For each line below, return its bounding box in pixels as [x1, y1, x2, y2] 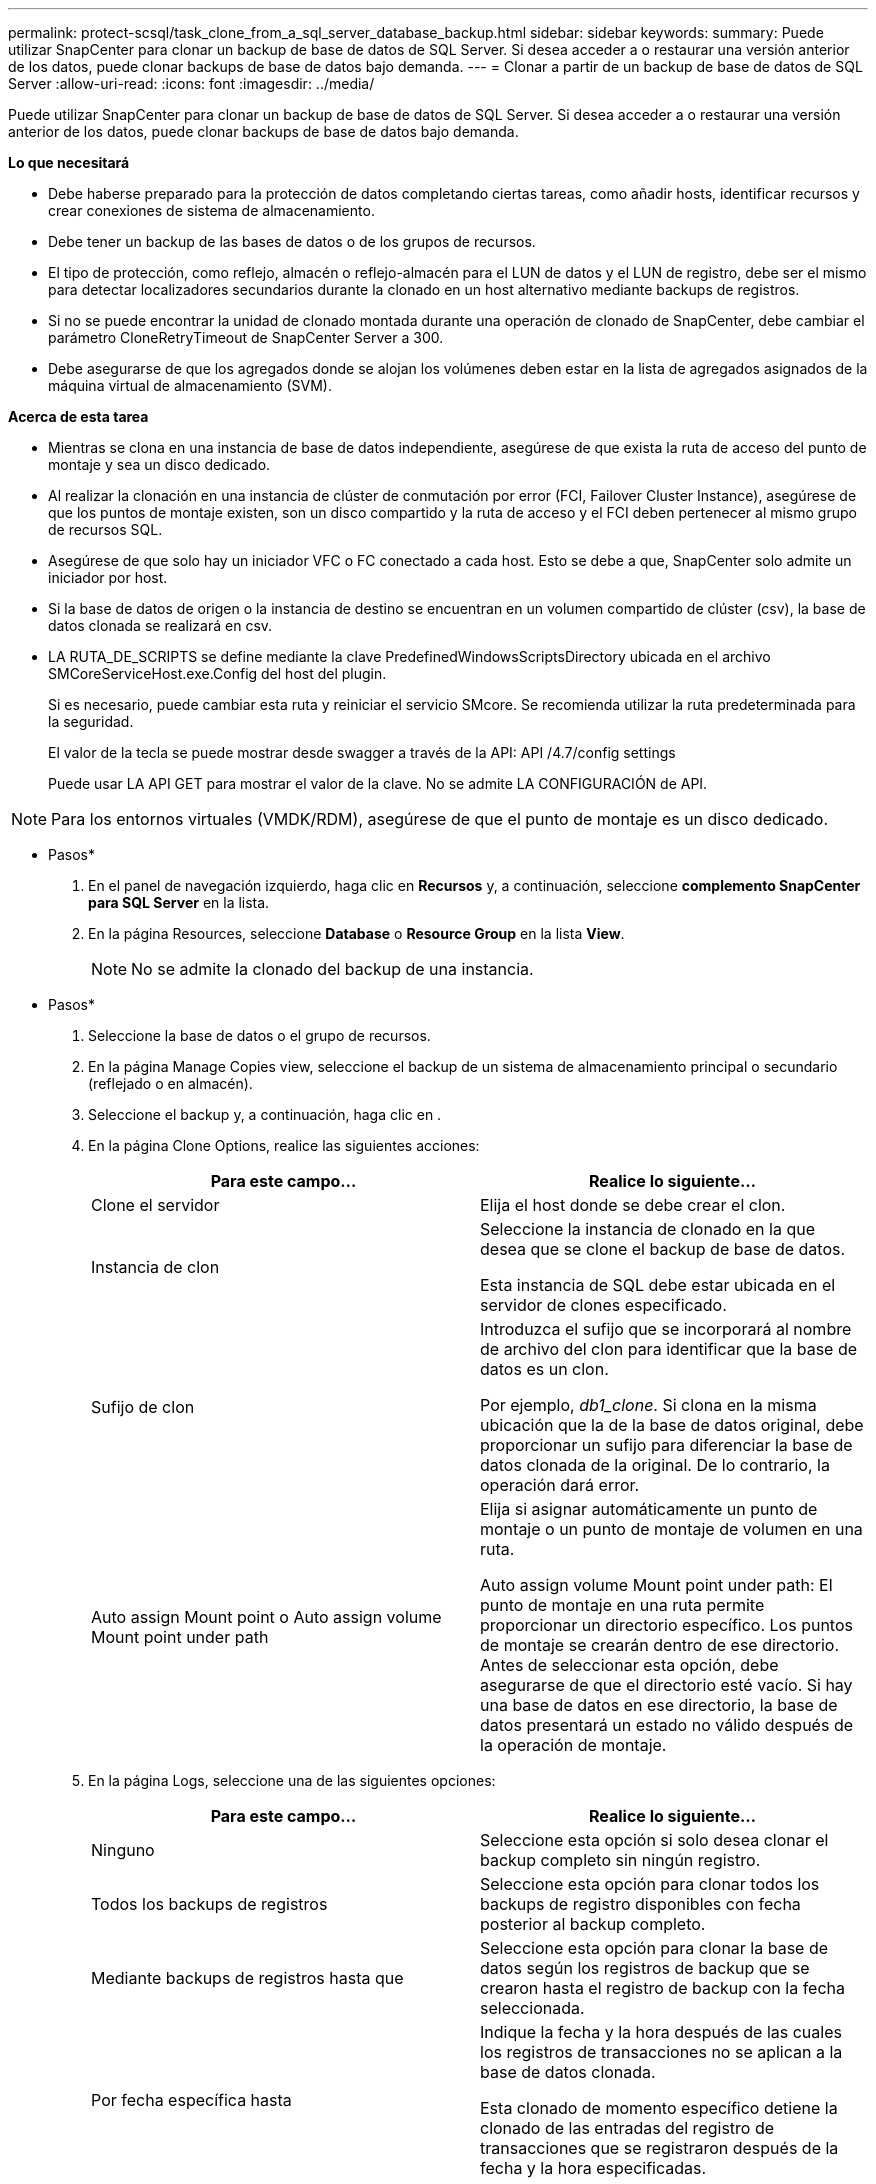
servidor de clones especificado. [480, 1295, 727, 1315]
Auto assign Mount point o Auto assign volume [91, 1607, 442, 1627]
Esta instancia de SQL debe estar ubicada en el [480, 1275, 836, 1295]
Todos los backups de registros [91, 1894, 328, 1914]
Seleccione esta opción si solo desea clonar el [480, 1830, 829, 1850]
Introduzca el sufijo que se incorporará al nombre [480, 1319, 852, 1339]
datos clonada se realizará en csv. [48, 617, 273, 634]
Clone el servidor [91, 1195, 220, 1215]
